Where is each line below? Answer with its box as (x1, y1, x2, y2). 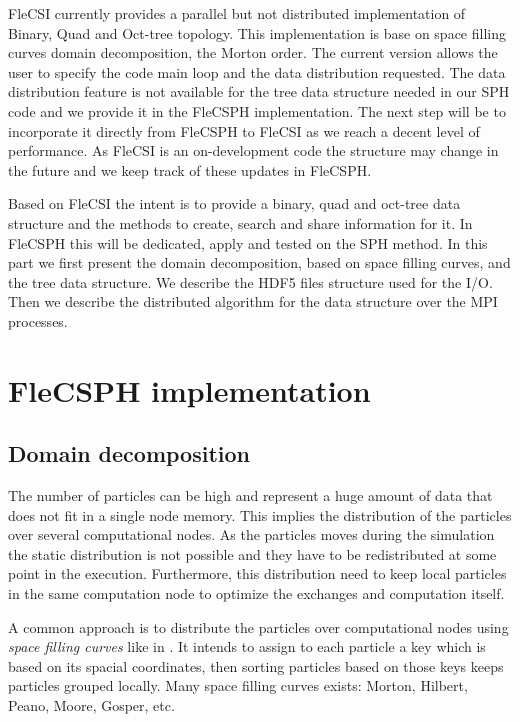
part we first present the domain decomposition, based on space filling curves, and (8, 252, 511, 273)
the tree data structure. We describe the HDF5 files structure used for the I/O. (8, 271, 493, 292)
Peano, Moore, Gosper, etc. (8, 695, 175, 716)
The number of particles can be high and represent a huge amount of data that (8, 485, 493, 506)
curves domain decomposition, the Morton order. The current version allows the (8, 42, 498, 63)
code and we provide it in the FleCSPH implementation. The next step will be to (8, 100, 506, 121)
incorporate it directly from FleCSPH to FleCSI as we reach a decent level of (8, 120, 480, 141)
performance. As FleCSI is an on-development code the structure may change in (8, 140, 499, 161)
